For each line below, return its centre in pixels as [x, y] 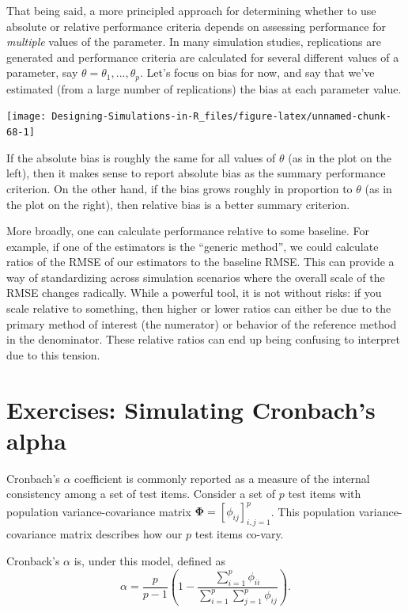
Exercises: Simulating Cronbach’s [191, 409]
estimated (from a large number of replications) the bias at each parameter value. [204, 88]
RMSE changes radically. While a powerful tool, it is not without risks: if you [194, 293]
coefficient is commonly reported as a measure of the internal [222, 478]
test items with [325, 494]
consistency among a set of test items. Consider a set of [141, 494]
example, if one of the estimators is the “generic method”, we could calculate [193, 246]
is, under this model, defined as [149, 560]
